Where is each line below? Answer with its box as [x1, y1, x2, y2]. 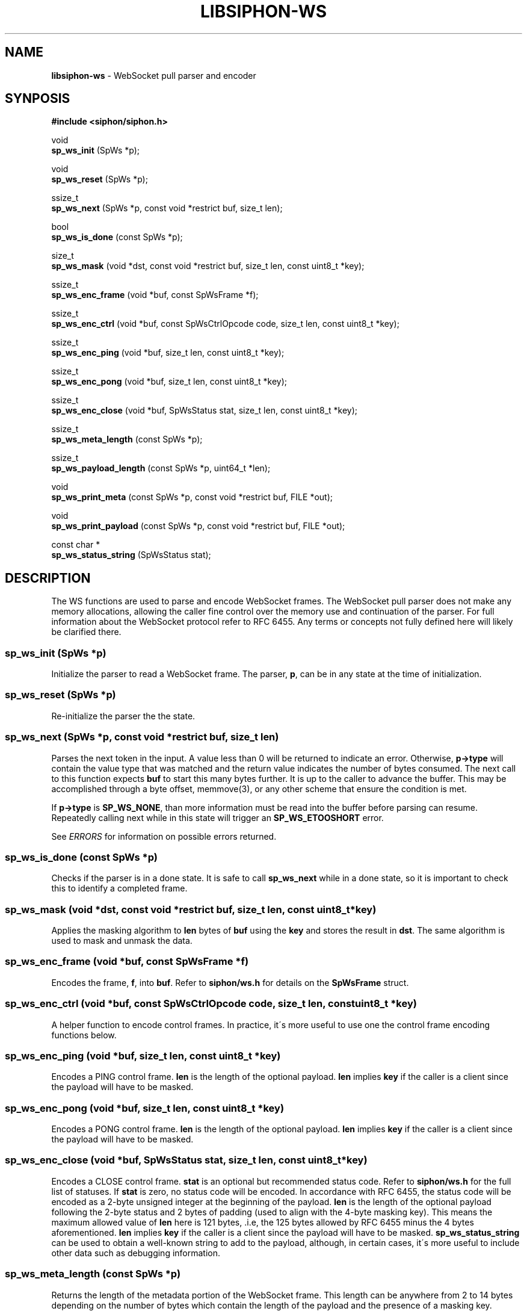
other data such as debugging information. [51, 1247, 221, 1258]
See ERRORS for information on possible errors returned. [51, 831, 277, 841]
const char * [51, 539, 100, 550]
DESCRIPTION [5, 570, 91, 586]
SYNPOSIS [5, 91, 70, 107]
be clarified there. [51, 627, 122, 637]
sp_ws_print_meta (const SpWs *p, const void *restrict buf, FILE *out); [51, 492, 333, 503]
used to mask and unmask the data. [51, 935, 193, 946]
